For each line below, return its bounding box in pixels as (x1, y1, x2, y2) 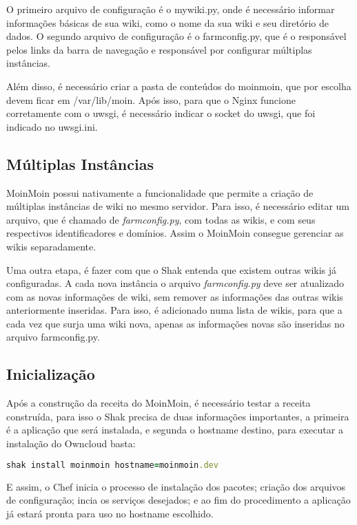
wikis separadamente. (6, 239, 96, 253)
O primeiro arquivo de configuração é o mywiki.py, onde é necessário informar (6, 2, 335, 16)
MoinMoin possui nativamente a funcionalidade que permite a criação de (6, 185, 314, 200)
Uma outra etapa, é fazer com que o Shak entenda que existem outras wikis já (6, 262, 337, 277)
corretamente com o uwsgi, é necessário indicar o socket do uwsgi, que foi (6, 106, 316, 120)
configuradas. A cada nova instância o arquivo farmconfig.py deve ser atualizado (6, 276, 345, 290)
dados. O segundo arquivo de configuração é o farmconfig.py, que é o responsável (6, 29, 347, 43)
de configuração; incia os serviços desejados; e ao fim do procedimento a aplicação (6, 493, 351, 507)
